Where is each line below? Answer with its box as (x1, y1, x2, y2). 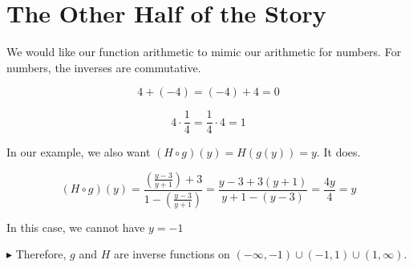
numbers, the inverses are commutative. (6, 59, 201, 75)
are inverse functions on (113, 246, 230, 262)
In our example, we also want (6, 144, 151, 160)
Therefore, (15, 246, 67, 262)
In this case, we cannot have (6, 218, 145, 235)
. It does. (316, 144, 361, 160)
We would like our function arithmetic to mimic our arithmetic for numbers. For (6, 43, 402, 60)
